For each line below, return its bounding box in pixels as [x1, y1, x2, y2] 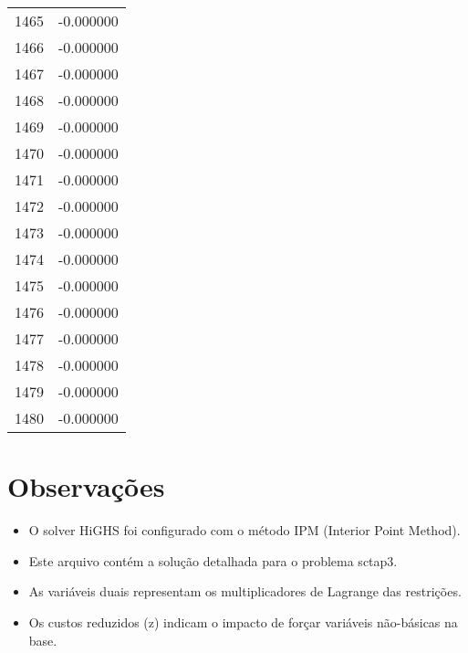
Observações [7, 468, 165, 505]
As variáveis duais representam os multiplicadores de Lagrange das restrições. [28, 582, 462, 601]
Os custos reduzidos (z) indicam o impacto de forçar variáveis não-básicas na [28, 612, 458, 631]
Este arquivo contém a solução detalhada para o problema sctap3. [28, 551, 398, 570]
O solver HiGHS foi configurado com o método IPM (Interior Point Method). [28, 521, 461, 540]
